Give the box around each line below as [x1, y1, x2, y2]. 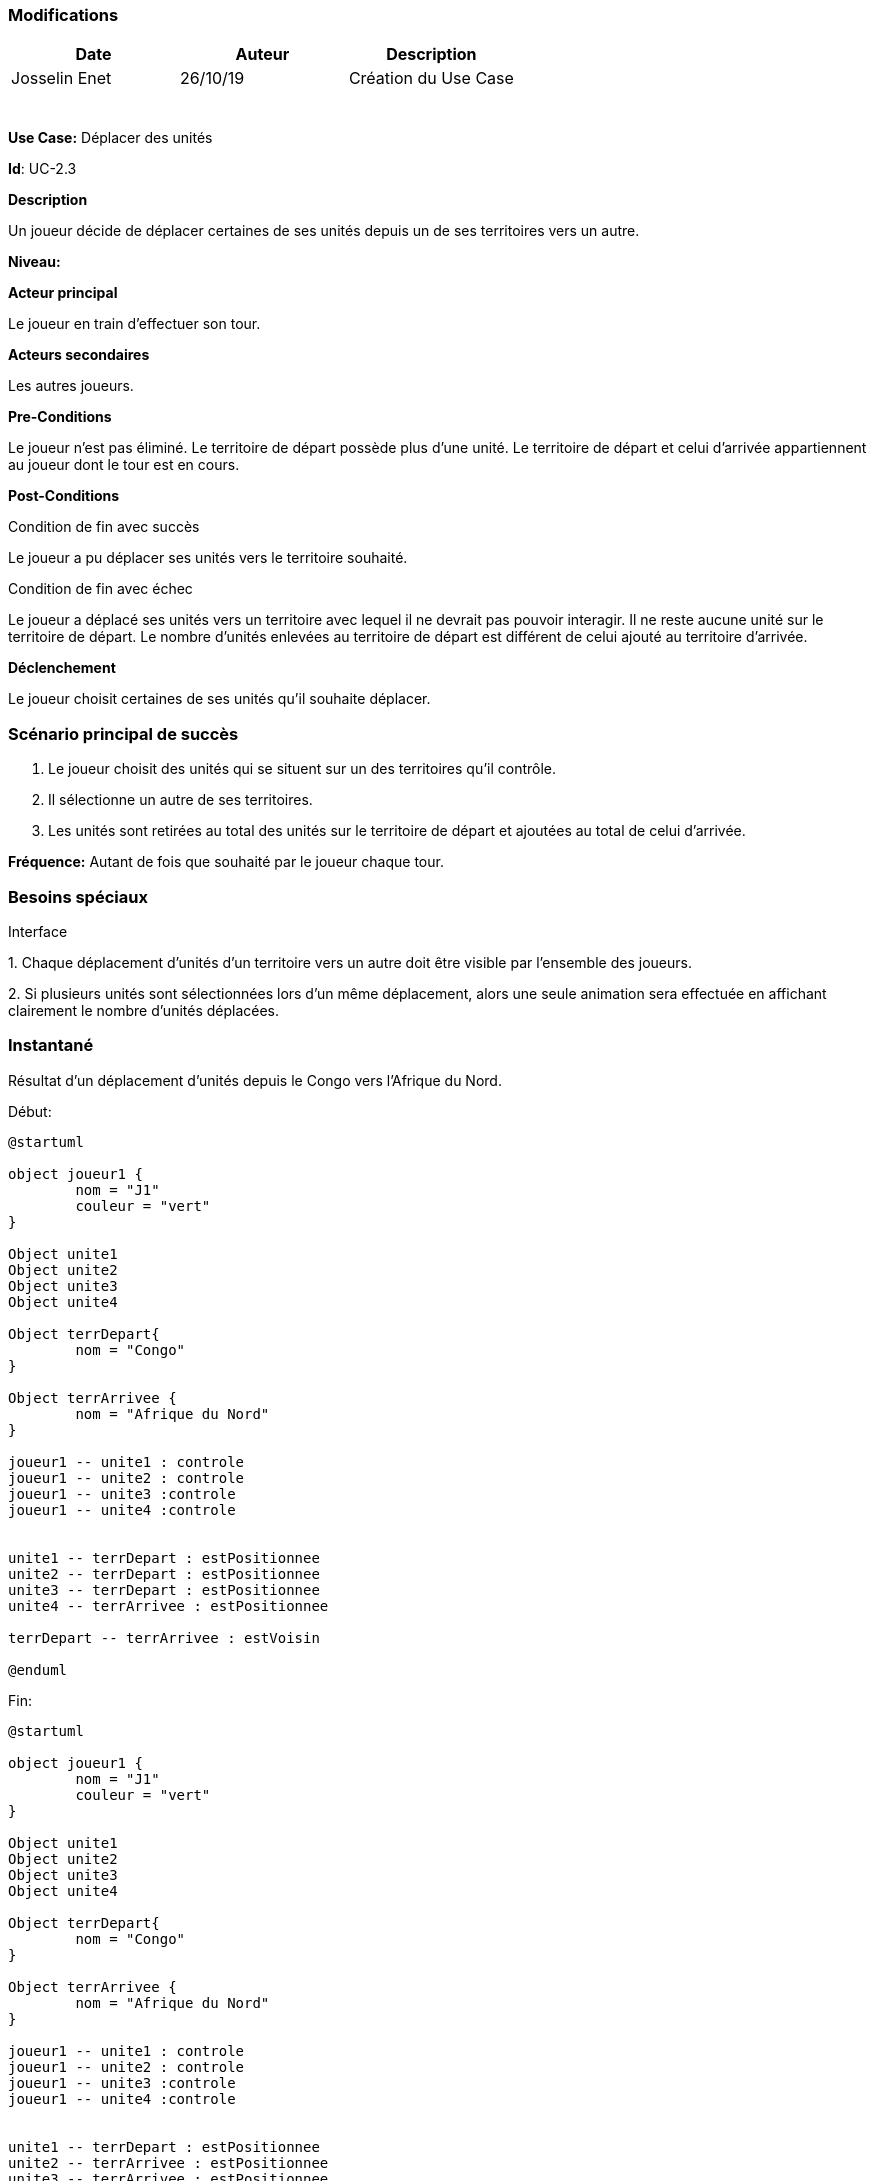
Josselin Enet [11, 68, 112, 89]
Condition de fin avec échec [8, 580, 193, 598]
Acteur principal [8, 284, 118, 302]
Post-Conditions [8, 487, 120, 505]
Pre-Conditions [8, 408, 112, 426]
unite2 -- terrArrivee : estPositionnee [8, 2154, 329, 2171]
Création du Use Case [348, 68, 514, 89]
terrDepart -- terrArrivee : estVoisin [8, 1629, 320, 1646]
